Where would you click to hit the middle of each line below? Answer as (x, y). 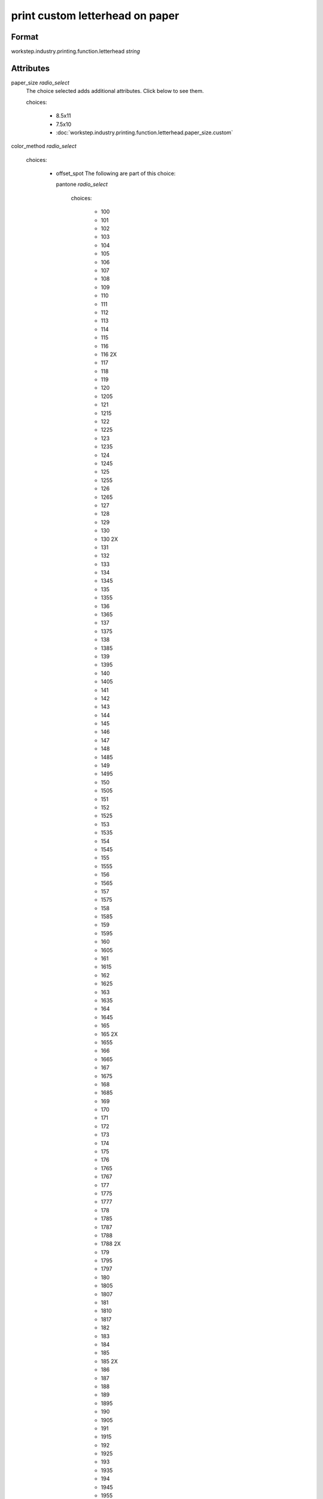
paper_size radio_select (40, 82)
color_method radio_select (44, 146)
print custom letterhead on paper (95, 16)
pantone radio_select (82, 184)
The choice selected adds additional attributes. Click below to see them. (115, 91)
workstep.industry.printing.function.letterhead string (76, 52)
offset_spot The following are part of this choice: (116, 173)
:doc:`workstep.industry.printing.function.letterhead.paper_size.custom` (144, 133)
